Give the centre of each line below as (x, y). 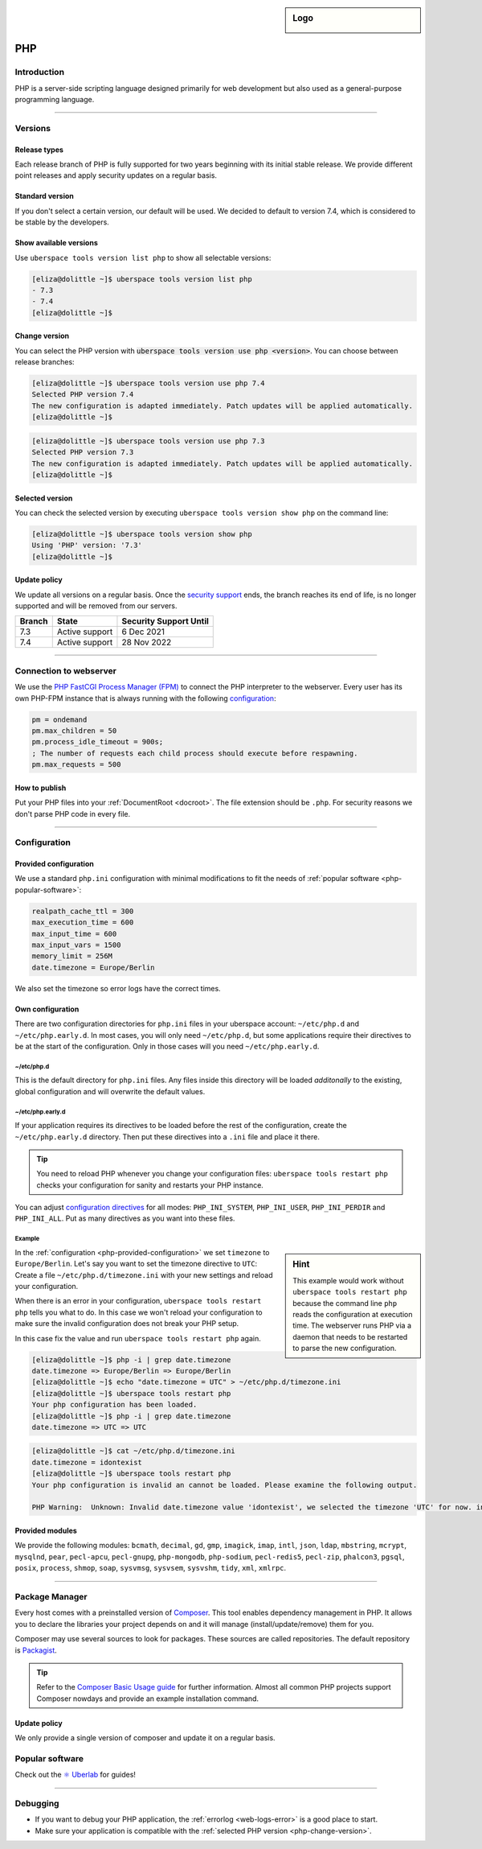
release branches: (45, 362)
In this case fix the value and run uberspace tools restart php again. (138, 1338)
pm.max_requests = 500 (76, 765)
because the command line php (345, 1303)
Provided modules (46, 1531)
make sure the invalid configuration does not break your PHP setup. (127, 1324)
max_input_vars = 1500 (76, 945)
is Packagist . (36, 1650)
